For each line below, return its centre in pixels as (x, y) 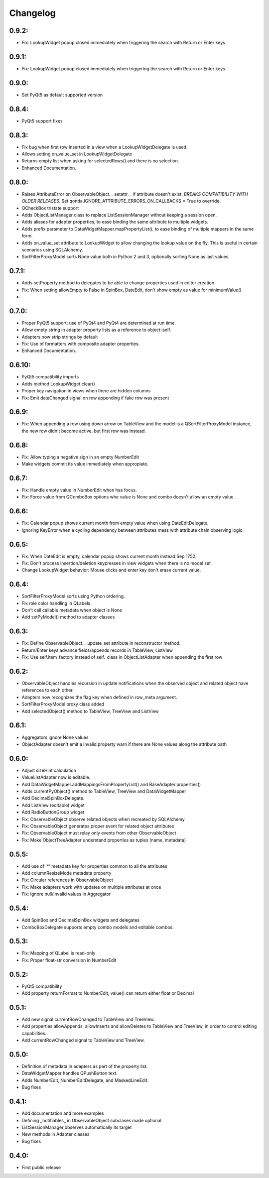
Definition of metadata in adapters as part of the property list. (85, 1066)
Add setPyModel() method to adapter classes (68, 617)
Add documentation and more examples (63, 1113)
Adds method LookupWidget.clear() (58, 384)
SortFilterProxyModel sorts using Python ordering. (73, 596)
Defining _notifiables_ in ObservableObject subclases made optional (92, 1120)
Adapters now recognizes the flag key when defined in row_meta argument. (99, 697)
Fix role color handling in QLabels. (57, 603)
